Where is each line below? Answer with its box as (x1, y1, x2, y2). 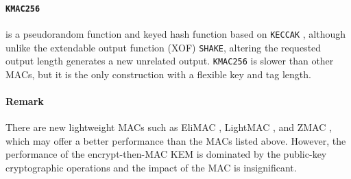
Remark (5, 94, 44, 108)
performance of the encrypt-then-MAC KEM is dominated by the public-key (5, 147, 327, 161)
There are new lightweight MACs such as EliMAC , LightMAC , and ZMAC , (5, 120, 332, 134)
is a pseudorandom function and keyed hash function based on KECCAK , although (5, 26, 346, 40)
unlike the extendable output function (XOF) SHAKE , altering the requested (5, 40, 322, 54)
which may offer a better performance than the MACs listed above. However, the (5, 133, 346, 147)
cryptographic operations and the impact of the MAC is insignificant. (5, 160, 297, 174)
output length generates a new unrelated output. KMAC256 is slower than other (5, 53, 334, 68)
